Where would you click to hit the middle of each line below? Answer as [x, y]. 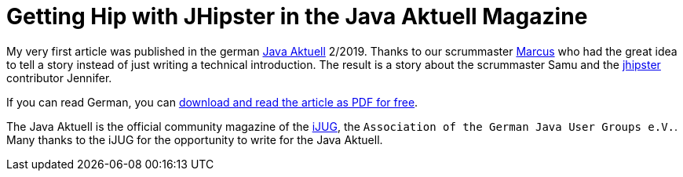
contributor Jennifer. [59, 78]
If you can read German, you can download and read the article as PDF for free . [212, 102]
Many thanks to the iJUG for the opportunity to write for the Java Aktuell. [195, 139]
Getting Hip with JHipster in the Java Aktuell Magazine [297, 16]
